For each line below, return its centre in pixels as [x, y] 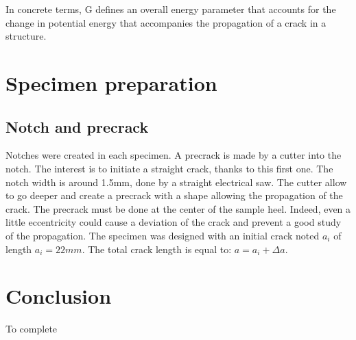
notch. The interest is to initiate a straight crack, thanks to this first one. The [169, 168]
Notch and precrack [77, 126]
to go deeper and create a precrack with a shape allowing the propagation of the [174, 195]
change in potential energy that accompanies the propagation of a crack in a [166, 22]
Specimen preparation [111, 82]
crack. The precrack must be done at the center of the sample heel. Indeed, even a [178, 208]
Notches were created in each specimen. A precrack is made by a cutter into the [174, 155]
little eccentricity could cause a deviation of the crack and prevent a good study [174, 222]
